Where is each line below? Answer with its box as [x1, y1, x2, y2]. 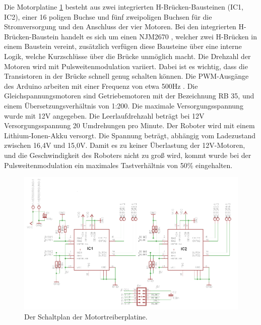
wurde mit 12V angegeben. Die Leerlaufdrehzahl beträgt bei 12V [4, 110, 205, 121]
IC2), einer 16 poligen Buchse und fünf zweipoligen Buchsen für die [4, 11, 212, 22]
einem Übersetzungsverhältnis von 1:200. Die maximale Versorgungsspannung [4, 100, 243, 111]
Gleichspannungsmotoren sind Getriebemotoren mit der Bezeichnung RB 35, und [4, 90, 254, 101]
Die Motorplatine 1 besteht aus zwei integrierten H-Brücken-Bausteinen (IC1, [4, 2, 243, 12]
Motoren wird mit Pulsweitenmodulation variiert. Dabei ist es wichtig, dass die [4, 61, 248, 71]
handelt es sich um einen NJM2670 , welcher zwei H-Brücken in [60, 31, 257, 41]
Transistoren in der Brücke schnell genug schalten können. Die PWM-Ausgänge [4, 71, 249, 81]
